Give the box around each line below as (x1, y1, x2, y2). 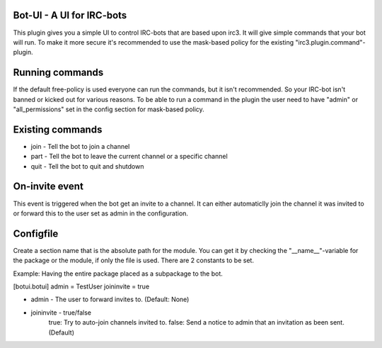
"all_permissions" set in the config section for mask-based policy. (13, 105, 204, 113)
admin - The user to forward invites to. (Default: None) (30, 295, 190, 304)
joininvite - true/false (30, 308, 92, 317)
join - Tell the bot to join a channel (30, 142, 130, 150)
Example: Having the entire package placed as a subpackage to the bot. (13, 269, 223, 278)
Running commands (13, 67, 104, 79)
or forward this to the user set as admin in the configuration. (13, 209, 189, 218)
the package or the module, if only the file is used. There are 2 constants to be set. (13, 256, 255, 265)
